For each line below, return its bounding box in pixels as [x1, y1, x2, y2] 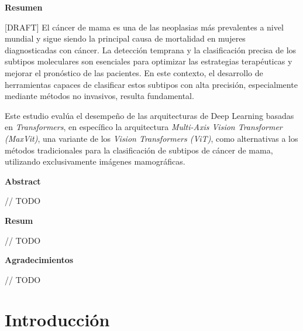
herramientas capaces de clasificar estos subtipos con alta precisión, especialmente [5, 78, 298, 90]
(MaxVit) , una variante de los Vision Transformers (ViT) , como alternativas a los [5, 132, 298, 144]
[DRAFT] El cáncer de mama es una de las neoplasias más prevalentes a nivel [5, 21, 284, 33]
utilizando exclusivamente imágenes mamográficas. [5, 155, 185, 168]
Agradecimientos [5, 254, 74, 266]
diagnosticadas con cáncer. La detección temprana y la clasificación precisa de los [5, 43, 297, 56]
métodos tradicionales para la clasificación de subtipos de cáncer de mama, [5, 144, 273, 156]
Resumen [5, 1, 43, 13]
